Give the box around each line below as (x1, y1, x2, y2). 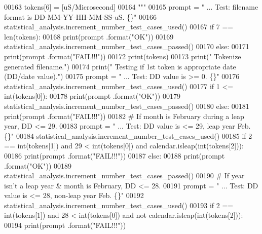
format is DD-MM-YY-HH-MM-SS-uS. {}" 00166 (4, 11, 157, 22)
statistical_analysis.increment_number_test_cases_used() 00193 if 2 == (4, 200, 234, 210)
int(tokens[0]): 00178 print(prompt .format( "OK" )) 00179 (4, 91, 180, 101)
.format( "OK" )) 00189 (4, 160, 72, 171)
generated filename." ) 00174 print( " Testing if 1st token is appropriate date (4, 61, 236, 71)
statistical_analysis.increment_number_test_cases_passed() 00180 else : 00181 (4, 100, 249, 111)
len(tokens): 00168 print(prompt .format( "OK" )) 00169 (4, 31, 174, 42)
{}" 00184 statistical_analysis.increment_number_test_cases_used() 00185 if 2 (4, 130, 252, 141)
